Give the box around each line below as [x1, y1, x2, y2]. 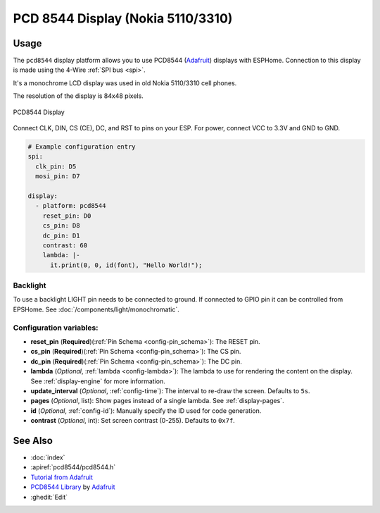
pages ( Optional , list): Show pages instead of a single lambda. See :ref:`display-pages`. [30, 397, 284, 405]
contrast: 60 [42, 241, 88, 249]
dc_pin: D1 [42, 231, 80, 240]
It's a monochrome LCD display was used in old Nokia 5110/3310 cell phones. [13, 78, 237, 87]
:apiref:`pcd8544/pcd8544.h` [30, 463, 116, 471]
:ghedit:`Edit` [30, 493, 68, 501]
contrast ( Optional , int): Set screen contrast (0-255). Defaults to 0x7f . [30, 416, 235, 425]
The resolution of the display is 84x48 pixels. [13, 92, 144, 100]
